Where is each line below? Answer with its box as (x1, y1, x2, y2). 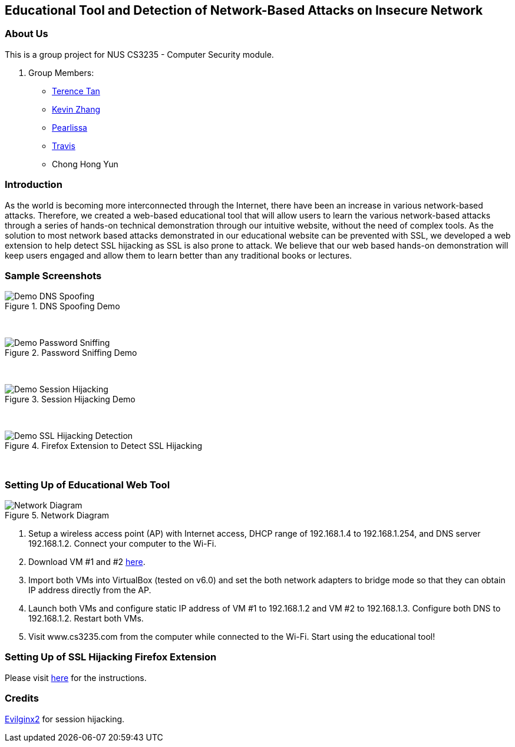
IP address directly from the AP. (28, 585, 151, 596)
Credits (5, 692, 39, 705)
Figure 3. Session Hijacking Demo (5, 394, 136, 405)
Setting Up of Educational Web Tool (5, 478, 170, 491)
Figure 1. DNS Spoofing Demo (5, 301, 120, 312)
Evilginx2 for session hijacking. (5, 713, 125, 724)
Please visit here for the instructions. (5, 672, 147, 683)
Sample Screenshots (5, 269, 102, 282)
